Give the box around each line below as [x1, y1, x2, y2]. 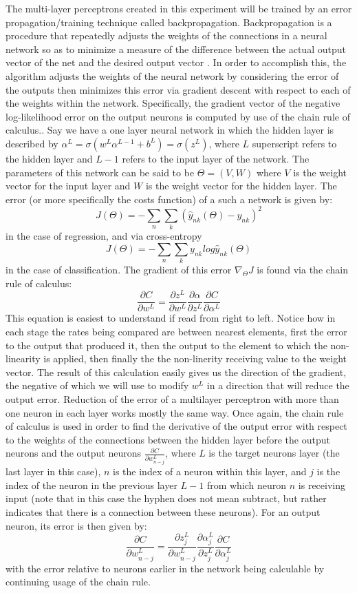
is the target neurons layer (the [208, 446, 340, 460]
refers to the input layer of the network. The [122, 151, 310, 165]
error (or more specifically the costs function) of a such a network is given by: [6, 191, 333, 206]
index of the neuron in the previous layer [6, 477, 177, 492]
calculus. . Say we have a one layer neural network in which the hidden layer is [6, 123, 334, 137]
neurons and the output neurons [6, 446, 142, 460]
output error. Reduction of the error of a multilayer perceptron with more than [6, 391, 339, 406]
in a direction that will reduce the [206, 378, 349, 393]
